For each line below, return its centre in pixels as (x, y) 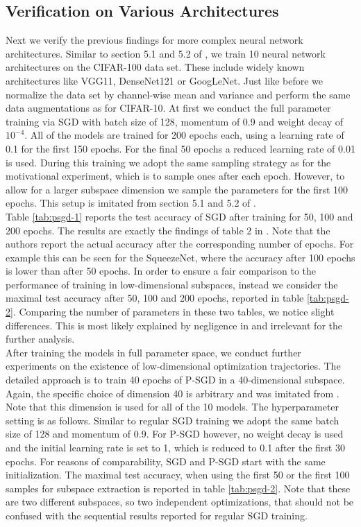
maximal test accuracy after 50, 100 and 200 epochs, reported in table (155, 298)
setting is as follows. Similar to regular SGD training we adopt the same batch (173, 420)
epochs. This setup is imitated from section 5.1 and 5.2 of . (131, 203)
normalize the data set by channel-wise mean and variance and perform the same (178, 94)
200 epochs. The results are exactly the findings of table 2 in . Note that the (168, 230)
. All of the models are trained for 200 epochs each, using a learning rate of (184, 135)
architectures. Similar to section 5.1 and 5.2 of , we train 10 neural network (166, 53)
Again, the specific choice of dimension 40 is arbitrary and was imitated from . (173, 393)
